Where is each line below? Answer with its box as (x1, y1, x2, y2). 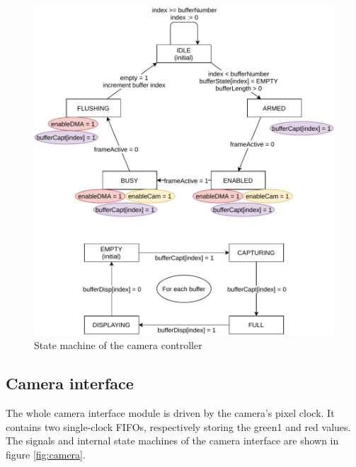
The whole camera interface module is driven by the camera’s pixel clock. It (6, 406, 335, 420)
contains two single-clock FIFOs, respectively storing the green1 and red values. (6, 419, 351, 434)
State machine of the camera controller (34, 338, 202, 353)
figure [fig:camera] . (6, 447, 86, 462)
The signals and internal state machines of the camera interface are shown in (6, 433, 339, 448)
